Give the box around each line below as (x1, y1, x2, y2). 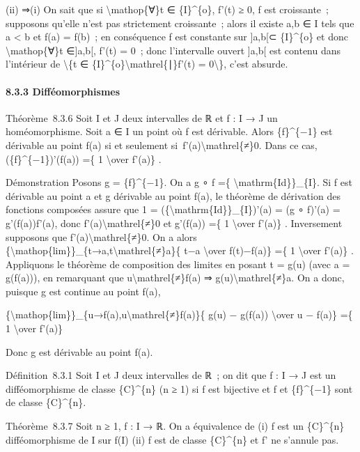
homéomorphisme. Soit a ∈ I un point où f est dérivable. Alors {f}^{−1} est (6, 124, 333, 139)
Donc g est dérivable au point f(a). (6, 344, 153, 359)
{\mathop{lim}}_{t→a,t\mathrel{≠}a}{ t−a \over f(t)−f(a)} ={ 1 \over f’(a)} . (6, 243, 354, 258)
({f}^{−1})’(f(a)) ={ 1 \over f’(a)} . (6, 151, 162, 166)
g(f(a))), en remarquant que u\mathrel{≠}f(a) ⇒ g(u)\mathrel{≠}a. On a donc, (6, 270, 345, 285)
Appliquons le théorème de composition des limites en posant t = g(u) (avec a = (6, 256, 350, 271)
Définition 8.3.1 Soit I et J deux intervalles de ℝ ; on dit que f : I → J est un (6, 368, 336, 382)
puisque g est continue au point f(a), (6, 283, 161, 298)
